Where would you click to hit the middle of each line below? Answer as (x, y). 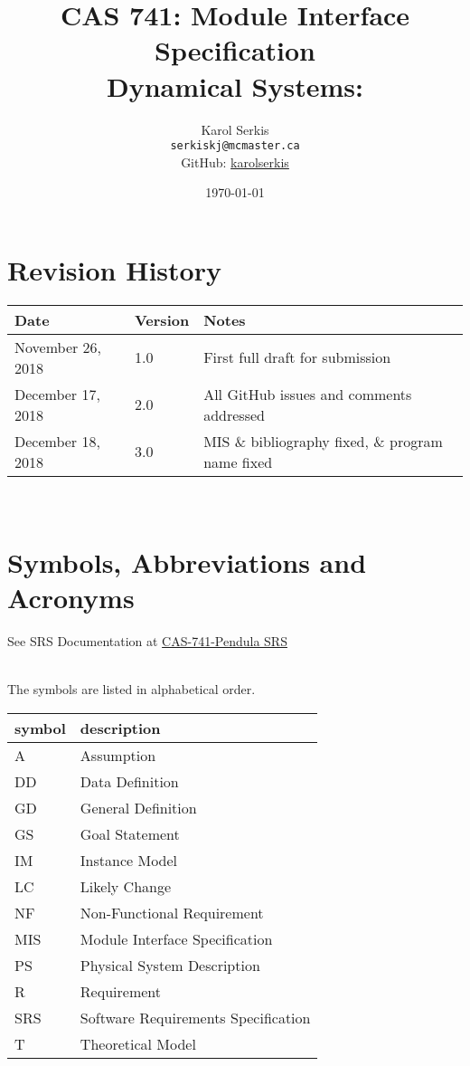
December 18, (57, 441)
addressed (234, 414)
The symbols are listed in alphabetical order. (132, 688)
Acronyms (71, 597)
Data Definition (129, 781)
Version (162, 319)
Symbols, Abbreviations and (187, 562)
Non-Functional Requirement (172, 912)
